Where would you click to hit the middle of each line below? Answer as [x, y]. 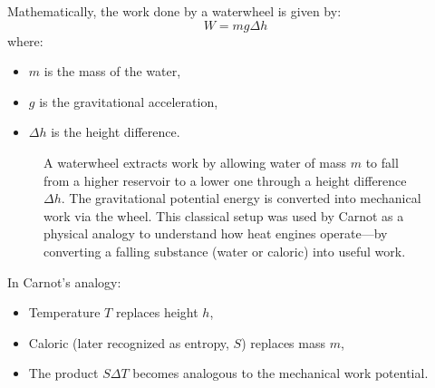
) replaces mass [283, 342]
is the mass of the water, [112, 71]
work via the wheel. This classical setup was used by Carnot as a [224, 215]
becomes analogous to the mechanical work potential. [280, 373]
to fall [382, 162]
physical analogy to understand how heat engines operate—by [216, 233]
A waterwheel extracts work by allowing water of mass [195, 162]
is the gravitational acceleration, [129, 101]
